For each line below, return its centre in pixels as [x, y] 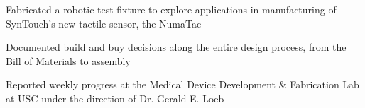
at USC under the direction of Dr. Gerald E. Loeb [115, 98]
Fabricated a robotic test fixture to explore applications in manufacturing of [171, 9]
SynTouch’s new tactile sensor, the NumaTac [104, 23]
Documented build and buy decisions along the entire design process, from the [176, 47]
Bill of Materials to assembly [68, 60]
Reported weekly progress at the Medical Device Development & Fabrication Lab [182, 84]
